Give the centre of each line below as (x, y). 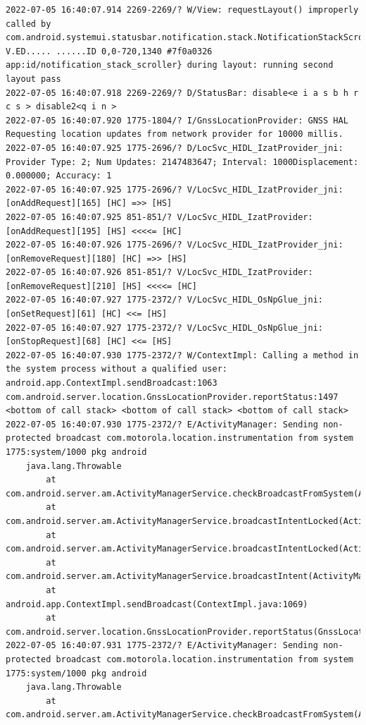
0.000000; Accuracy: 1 (59, 176)
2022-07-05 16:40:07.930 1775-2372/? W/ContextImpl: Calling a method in (182, 355)
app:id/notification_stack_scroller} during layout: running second (170, 65)
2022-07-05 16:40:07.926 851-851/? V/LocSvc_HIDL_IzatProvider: (159, 273)
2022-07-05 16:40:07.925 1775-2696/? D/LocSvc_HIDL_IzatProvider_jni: (175, 148)
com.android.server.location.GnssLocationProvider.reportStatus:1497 (172, 397)
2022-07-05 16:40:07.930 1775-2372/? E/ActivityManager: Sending (162, 424)
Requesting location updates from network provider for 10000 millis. (175, 134)
